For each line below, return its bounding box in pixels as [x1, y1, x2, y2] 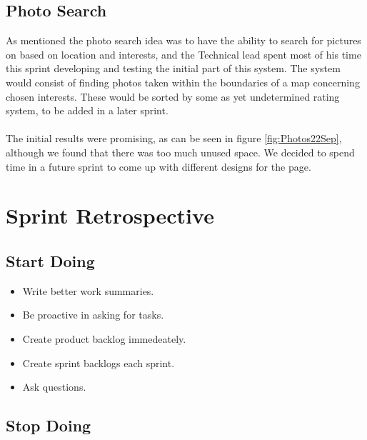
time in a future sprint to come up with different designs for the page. [6, 159, 311, 174]
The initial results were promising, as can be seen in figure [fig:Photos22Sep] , [6, 131, 342, 146]
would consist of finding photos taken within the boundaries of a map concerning [6, 74, 360, 89]
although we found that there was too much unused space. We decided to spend [6, 144, 355, 159]
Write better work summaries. [22, 283, 154, 298]
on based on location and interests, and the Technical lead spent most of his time [6, 46, 361, 61]
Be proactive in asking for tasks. [22, 307, 164, 322]
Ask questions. [22, 379, 86, 394]
